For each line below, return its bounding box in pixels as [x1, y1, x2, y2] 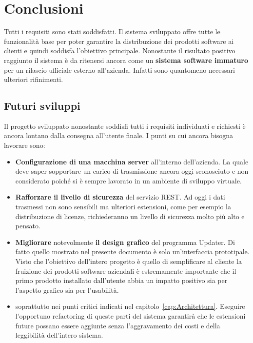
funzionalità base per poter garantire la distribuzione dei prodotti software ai [4, 36, 234, 46]
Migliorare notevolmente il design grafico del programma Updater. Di [15, 237, 235, 247]
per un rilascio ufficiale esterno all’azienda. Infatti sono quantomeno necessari [4, 64, 235, 75]
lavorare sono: [4, 140, 45, 150]
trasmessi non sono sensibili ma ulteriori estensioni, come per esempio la [15, 202, 231, 212]
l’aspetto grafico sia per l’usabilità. [15, 284, 119, 295]
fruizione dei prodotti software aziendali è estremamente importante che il [15, 265, 236, 276]
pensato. [15, 221, 40, 231]
